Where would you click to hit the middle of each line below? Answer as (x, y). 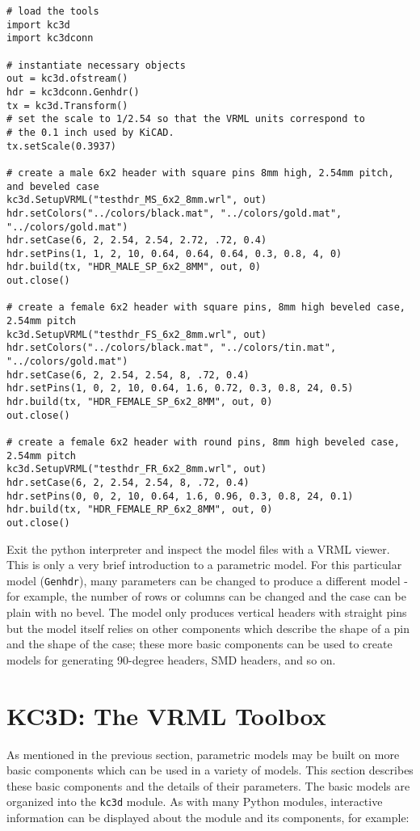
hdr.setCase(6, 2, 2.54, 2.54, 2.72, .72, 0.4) (137, 240)
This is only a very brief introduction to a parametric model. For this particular (204, 565)
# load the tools (53, 11)
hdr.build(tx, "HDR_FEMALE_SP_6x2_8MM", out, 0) (140, 402)
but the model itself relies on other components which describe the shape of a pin (208, 628)
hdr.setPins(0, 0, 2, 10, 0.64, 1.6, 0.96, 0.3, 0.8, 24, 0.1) (180, 496)
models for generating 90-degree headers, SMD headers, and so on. (171, 659)
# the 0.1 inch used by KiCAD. (90, 132)
